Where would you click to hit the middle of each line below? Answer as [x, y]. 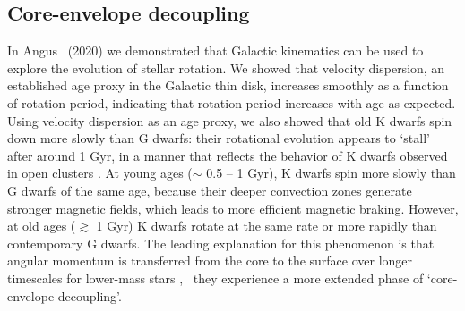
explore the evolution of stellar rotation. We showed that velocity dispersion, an [226, 67]
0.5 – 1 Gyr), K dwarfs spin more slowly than [331, 173]
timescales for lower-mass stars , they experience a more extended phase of [215, 277]
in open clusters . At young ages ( [100, 173]
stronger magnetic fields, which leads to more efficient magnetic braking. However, [233, 208]
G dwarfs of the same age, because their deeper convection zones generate [210, 190]
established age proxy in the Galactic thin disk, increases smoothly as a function [228, 85]
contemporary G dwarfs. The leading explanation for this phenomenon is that [221, 243]
